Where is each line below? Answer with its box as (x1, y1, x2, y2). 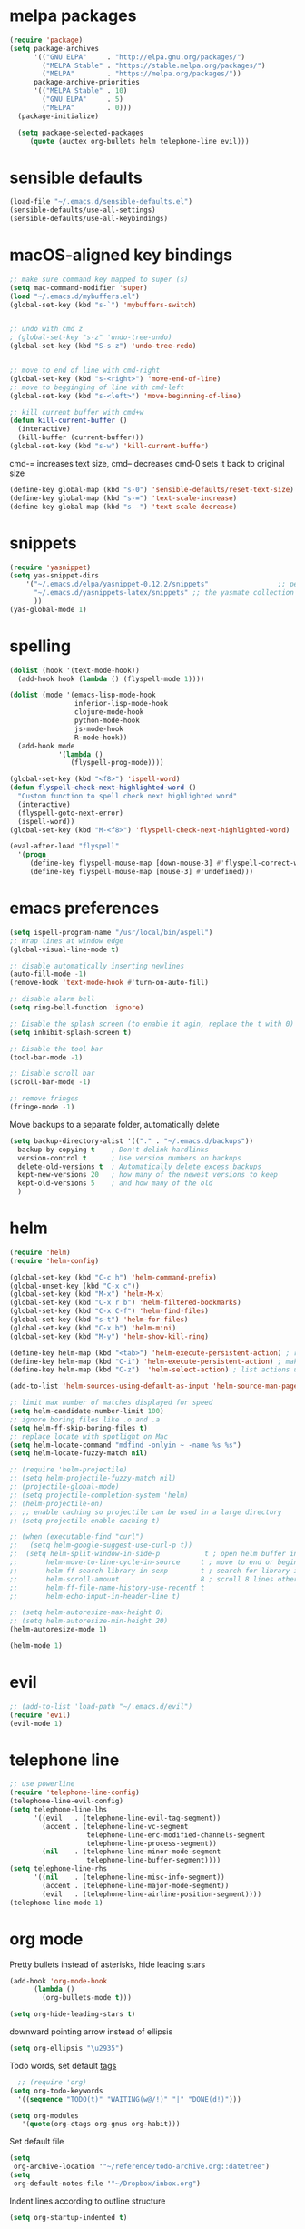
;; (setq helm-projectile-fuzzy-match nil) (9, 1474, 177, 1483)
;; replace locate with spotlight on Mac (9, 1431, 169, 1441)
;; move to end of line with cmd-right (9, 366, 161, 376)
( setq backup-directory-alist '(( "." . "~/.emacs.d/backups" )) (9, 1136, 254, 1146)
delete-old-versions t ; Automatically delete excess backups (17, 1161, 261, 1171)
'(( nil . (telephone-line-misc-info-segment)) (33, 1873, 225, 1883)
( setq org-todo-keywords (9, 2086, 103, 2095)
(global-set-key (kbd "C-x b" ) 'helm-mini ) (9, 1323, 177, 1332)
